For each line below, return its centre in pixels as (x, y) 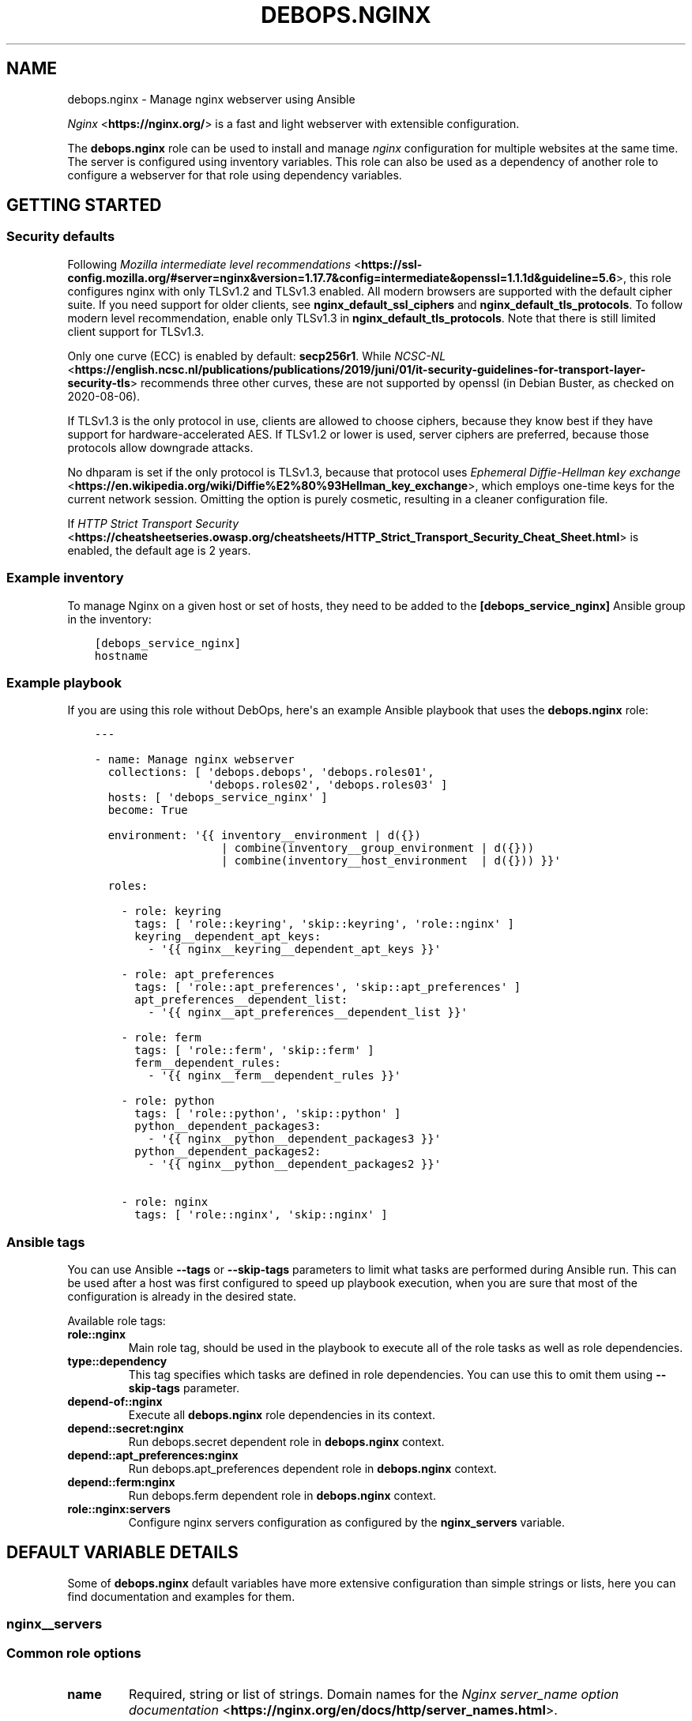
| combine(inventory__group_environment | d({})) (378, 848)
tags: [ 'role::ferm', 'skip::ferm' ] (254, 1051)
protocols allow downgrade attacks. (160, 447)
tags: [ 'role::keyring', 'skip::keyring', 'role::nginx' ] (324, 924)
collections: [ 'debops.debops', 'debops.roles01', (271, 772)
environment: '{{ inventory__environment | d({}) (264, 836)
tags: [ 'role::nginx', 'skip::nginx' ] (261, 1215)
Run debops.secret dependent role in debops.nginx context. (286, 1442)
